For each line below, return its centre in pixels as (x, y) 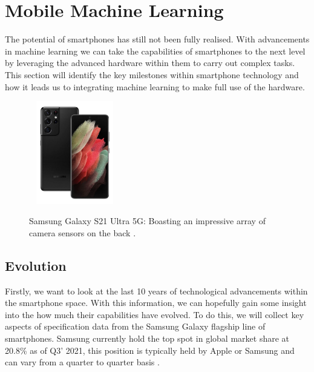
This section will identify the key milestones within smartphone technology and (152, 74)
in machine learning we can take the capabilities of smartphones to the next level (155, 51)
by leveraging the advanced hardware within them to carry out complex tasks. (150, 63)
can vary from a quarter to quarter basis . (82, 362)
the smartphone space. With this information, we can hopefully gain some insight (156, 303)
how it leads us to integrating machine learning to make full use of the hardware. (155, 86)
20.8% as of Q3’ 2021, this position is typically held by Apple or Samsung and (150, 350)
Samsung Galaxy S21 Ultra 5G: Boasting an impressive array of (147, 221)
